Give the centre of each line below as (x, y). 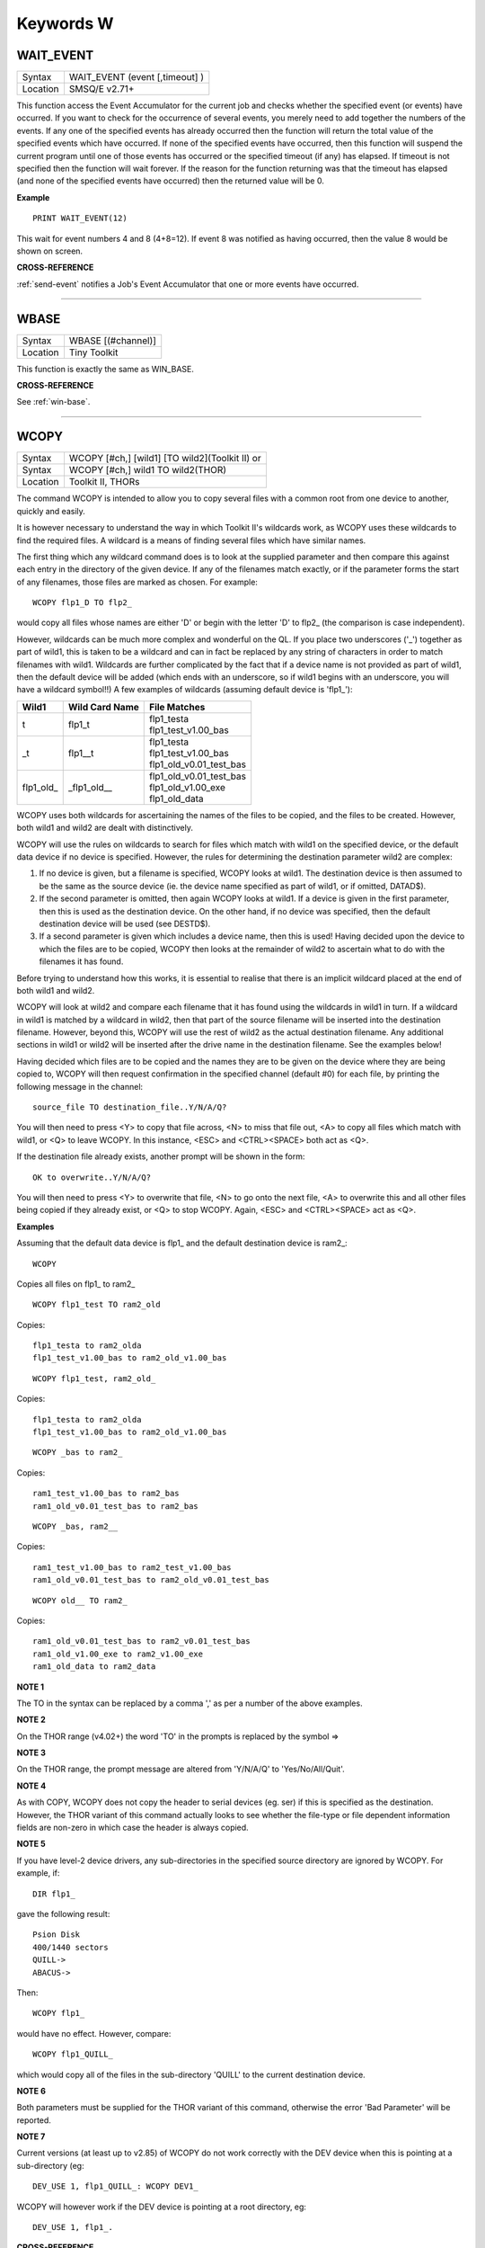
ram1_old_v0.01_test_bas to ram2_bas (116, 1506)
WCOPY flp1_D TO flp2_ (83, 603)
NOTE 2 (31, 1720)
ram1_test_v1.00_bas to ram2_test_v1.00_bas (132, 1567)
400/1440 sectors (71, 1947)
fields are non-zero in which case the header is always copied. (132, 1828)
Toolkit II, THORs (104, 482)
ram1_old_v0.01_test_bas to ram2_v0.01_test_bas (141, 1641)
